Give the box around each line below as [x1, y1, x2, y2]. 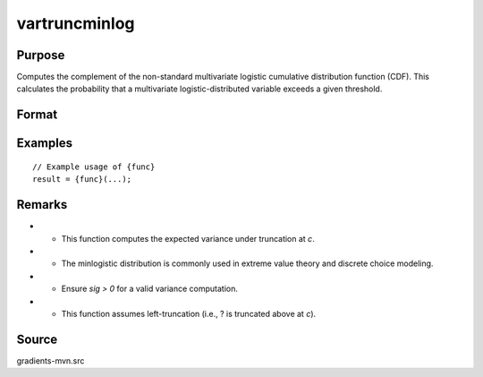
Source [16, 331, 58, 347]
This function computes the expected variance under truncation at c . [61, 233, 315, 244]
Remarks [16, 197, 68, 212]
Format [16, 107, 58, 123]
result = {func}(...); [32, 175, 132, 184]
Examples [16, 135, 73, 151]
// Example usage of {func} [32, 161, 156, 172]
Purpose [16, 47, 65, 63]
